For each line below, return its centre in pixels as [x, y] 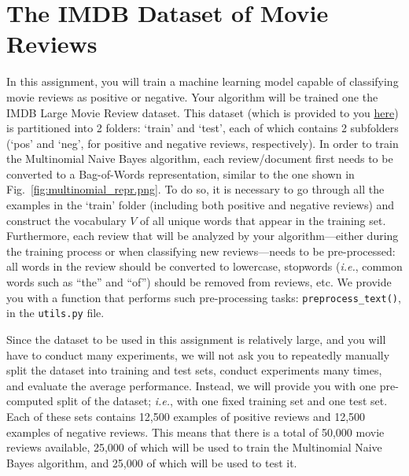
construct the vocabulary [66, 220]
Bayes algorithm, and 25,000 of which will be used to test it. [152, 462]
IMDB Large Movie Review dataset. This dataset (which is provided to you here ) [203, 112]
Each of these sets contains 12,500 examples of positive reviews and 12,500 [186, 416]
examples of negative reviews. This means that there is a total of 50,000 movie [195, 432]
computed [30, 401]
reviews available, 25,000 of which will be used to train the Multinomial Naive [194, 447]
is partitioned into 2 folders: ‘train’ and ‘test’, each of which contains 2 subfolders [203, 128]
